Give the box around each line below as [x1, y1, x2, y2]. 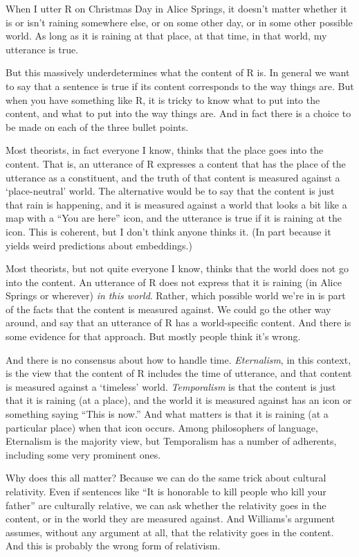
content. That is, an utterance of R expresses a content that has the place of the [6, 156, 346, 170]
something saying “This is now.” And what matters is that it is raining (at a [6, 407, 329, 421]
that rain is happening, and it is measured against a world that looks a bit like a [6, 197, 347, 211]
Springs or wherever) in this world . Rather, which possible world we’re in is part [6, 288, 346, 303]
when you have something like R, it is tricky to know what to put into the [6, 92, 320, 107]
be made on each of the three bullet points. [6, 119, 189, 134]
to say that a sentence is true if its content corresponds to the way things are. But [6, 78, 354, 93]
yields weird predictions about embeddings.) [6, 238, 192, 252]
